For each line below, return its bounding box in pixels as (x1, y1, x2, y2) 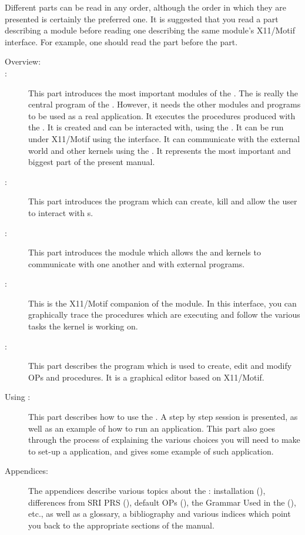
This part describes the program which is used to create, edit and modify (28, 359, 292, 372)
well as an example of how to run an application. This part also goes (28, 422, 275, 434)
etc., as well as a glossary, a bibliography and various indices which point (28, 507, 291, 520)
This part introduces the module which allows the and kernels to (28, 246, 261, 258)
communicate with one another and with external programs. (28, 257, 245, 270)
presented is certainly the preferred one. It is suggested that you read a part (5, 12, 279, 25)
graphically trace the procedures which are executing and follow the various (28, 308, 300, 321)
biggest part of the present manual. (28, 156, 155, 168)
